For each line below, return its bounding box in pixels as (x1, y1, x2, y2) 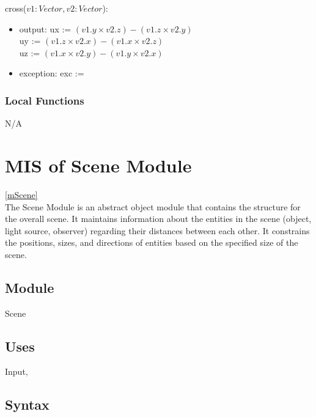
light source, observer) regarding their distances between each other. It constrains (5, 224, 310, 237)
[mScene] (5, 188, 38, 201)
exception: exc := (19, 67, 84, 79)
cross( (5, 2, 27, 14)
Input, (5, 365, 28, 378)
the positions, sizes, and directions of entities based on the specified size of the (5, 236, 298, 249)
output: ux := (19, 22, 72, 35)
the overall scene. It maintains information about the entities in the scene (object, (5, 212, 312, 225)
